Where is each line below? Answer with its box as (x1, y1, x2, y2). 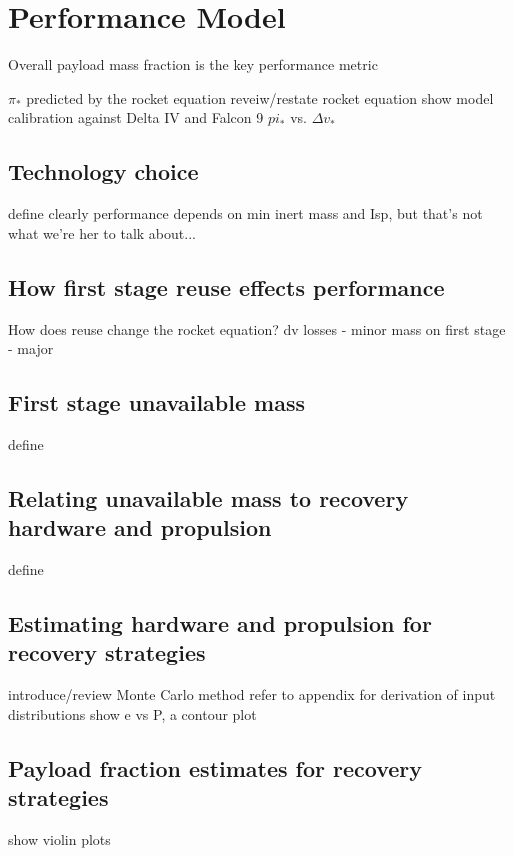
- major (8, 338, 54, 359)
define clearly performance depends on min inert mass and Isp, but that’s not (8, 203, 483, 224)
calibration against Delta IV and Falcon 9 (8, 107, 264, 128)
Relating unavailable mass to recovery (8, 482, 409, 513)
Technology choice (8, 156, 199, 187)
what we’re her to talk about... (8, 222, 196, 243)
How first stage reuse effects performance (8, 271, 445, 302)
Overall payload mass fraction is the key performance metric (8, 54, 378, 75)
